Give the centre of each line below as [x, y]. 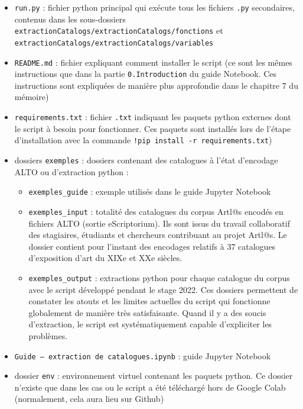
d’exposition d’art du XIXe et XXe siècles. [105, 258]
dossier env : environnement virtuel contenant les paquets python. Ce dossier [154, 376]
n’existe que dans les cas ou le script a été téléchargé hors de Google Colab [150, 387]
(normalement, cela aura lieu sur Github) [89, 399]
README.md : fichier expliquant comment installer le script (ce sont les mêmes [153, 62]
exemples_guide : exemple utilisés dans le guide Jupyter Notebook [150, 191]
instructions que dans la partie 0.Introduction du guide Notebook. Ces [146, 74]
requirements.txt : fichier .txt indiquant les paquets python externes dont [153, 117]
